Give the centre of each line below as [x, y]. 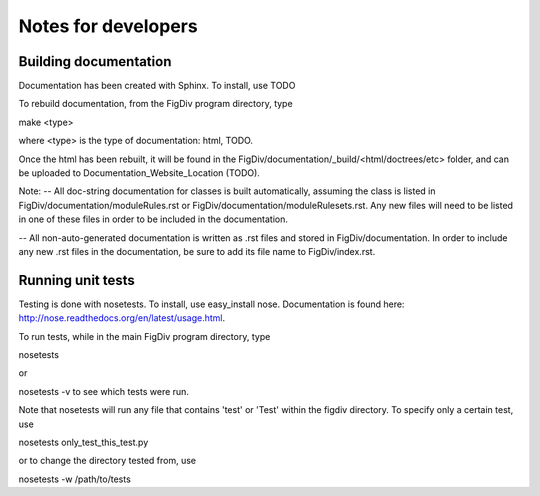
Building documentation [95, 61]
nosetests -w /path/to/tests [75, 479]
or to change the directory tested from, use [107, 461]
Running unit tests [76, 280]
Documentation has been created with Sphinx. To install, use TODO [157, 86]
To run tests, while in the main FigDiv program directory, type [144, 336]
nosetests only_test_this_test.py [83, 442]
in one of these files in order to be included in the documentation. [153, 219]
